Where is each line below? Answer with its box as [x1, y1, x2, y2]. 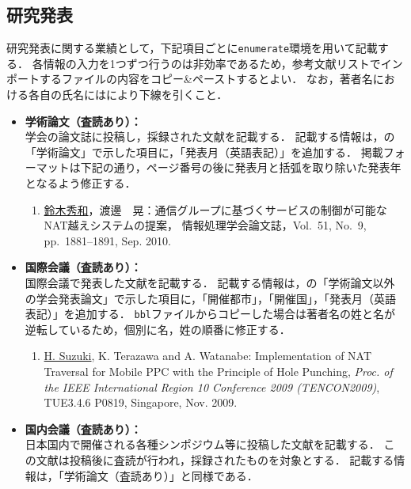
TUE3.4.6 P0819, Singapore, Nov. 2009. [44, 394, 238, 411]
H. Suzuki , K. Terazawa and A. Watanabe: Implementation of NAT [44, 347, 372, 364]
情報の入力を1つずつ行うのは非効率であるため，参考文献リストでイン [43, 55, 403, 71]
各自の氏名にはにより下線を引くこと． [28, 86, 228, 103]
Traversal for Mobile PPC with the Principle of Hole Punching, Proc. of [44, 363, 393, 380]
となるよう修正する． [25, 175, 136, 191]
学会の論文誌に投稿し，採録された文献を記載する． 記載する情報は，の [25, 128, 395, 145]
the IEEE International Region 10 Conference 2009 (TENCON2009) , [44, 378, 380, 395]
